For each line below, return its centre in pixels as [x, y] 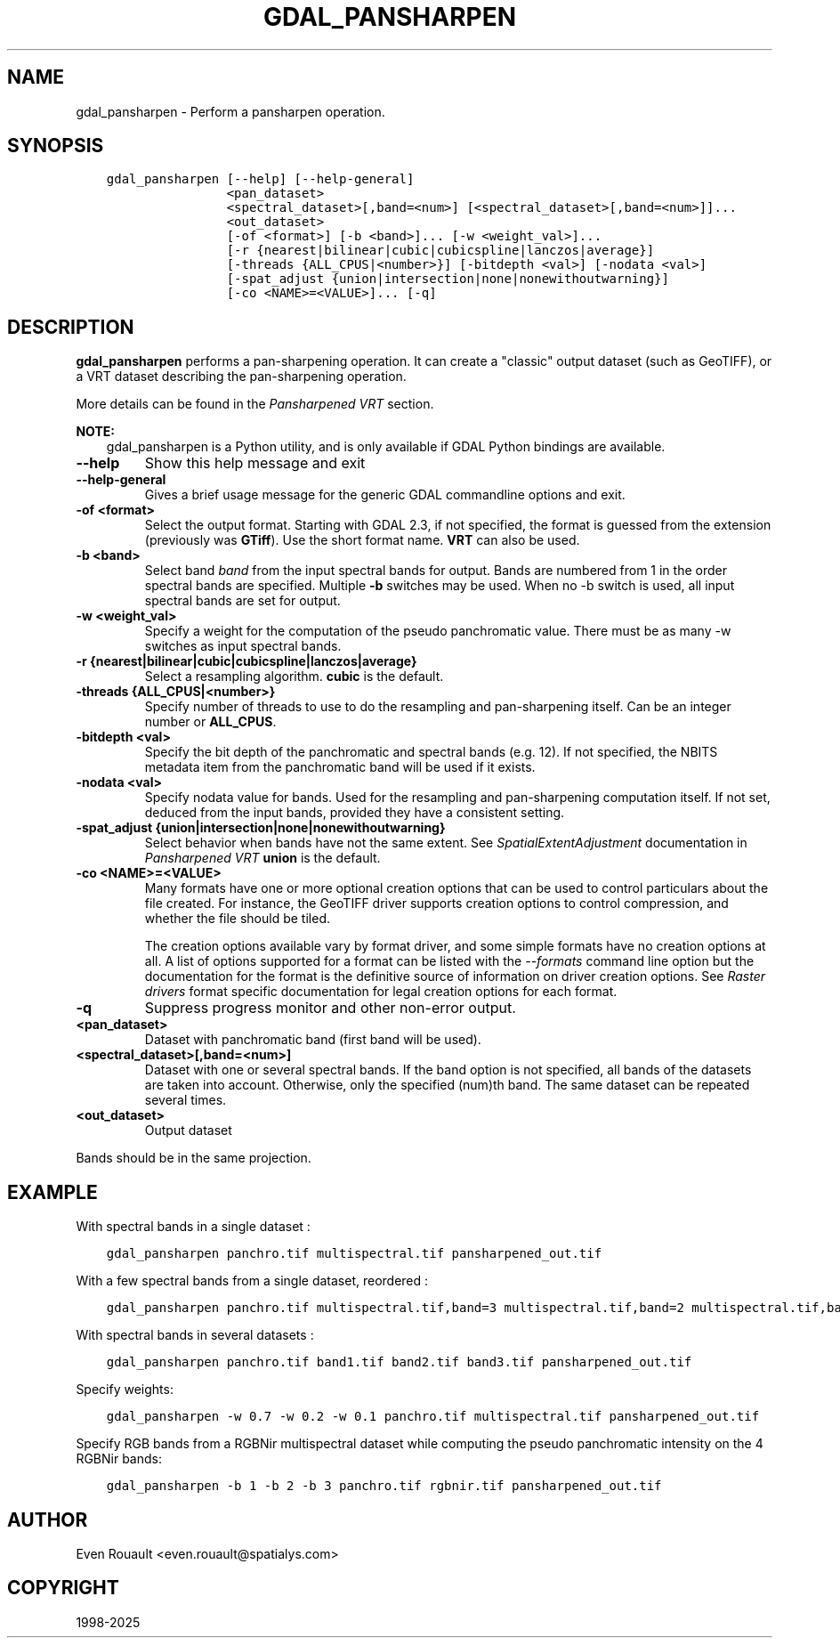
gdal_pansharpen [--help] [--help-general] [260, 179]
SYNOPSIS [56, 146]
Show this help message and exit [255, 463]
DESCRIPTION [71, 327]
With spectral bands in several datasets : [195, 1335]
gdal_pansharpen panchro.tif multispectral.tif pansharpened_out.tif [354, 1254]
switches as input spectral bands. [243, 646]
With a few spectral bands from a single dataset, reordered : [252, 1281]
